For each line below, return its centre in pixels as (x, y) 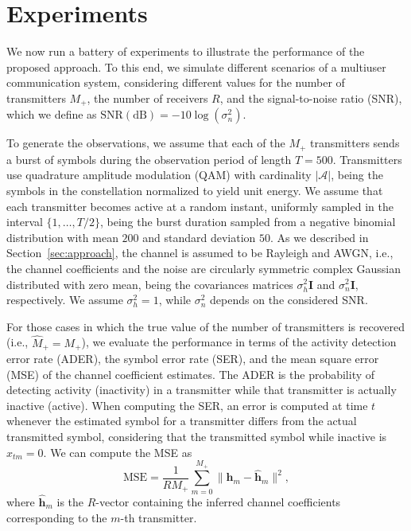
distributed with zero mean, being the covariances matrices (150, 284)
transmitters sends (355, 143)
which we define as (52, 114)
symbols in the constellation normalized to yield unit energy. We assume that (195, 190)
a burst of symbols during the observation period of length (149, 159)
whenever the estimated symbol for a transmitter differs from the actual (182, 421)
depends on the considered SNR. (289, 300)
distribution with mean (62, 237)
